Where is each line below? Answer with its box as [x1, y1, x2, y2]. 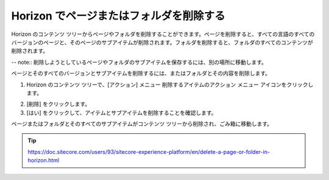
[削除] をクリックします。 [26, 100, 91, 108]
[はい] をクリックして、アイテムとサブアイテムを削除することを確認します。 [26, 109, 217, 116]
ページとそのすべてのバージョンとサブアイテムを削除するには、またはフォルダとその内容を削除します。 [11, 70, 271, 77]
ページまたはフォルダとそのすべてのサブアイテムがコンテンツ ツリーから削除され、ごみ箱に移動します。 [11, 120, 273, 128]
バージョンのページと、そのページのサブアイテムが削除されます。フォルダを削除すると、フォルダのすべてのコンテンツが [11, 38, 313, 46]
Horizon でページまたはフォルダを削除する [11, 9, 225, 22]
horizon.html [27, 157, 60, 164]
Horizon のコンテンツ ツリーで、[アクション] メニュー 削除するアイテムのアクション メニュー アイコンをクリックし [26, 81, 314, 88]
